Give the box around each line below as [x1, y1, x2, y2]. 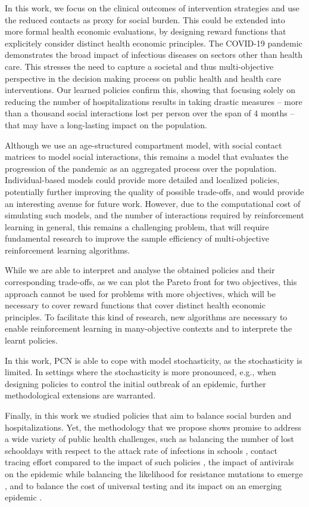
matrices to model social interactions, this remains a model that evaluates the [5, 150, 289, 163]
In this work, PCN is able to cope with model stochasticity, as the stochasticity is [5, 354, 302, 366]
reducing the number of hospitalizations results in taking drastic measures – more [5, 95, 302, 107]
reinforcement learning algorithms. [5, 243, 130, 256]
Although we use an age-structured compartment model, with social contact [5, 138, 282, 151]
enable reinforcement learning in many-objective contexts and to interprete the [5, 322, 292, 335]
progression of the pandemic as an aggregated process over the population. [5, 162, 277, 174]
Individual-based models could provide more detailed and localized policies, [5, 174, 280, 186]
